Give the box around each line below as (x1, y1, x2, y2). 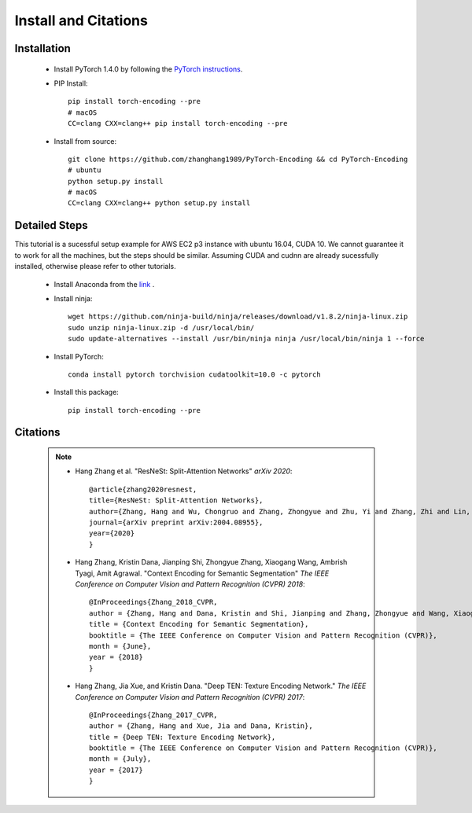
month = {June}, (89, 642, 152, 650)
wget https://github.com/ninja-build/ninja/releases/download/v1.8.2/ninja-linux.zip (68, 312, 408, 322)
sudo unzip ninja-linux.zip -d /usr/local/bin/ (68, 323, 255, 332)
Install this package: (53, 388, 120, 397)
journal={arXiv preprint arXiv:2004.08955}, (89, 518, 264, 527)
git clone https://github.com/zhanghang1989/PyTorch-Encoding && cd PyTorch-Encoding (68, 154, 408, 164)
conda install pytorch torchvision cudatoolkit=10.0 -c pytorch (68, 370, 322, 379)
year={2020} (89, 529, 135, 538)
